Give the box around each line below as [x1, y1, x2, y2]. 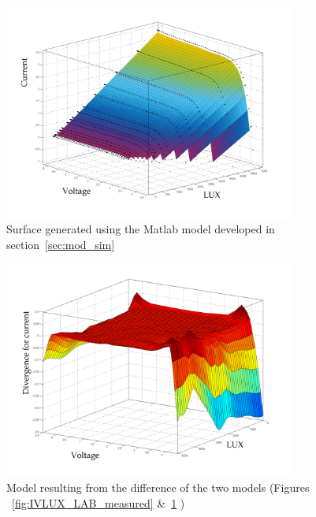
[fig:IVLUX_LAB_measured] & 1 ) [12, 494, 185, 511]
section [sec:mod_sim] [6, 236, 115, 252]
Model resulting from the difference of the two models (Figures [6, 479, 310, 496]
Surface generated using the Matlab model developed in [6, 221, 275, 237]
